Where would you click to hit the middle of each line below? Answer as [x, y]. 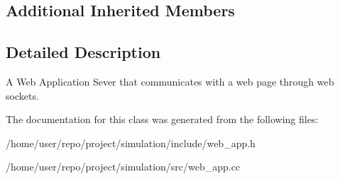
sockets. [22, 95]
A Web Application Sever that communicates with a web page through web [170, 81]
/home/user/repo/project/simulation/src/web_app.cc [123, 167]
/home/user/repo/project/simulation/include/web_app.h [131, 143]
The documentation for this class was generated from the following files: [162, 119]
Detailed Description [83, 52]
